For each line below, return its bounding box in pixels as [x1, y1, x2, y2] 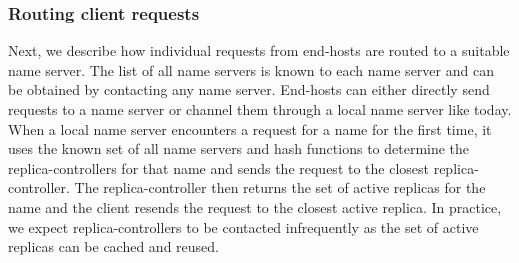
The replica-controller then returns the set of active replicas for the [74, 177, 486, 198]
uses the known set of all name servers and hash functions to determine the [8, 138, 470, 159]
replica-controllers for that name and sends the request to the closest [8, 157, 430, 178]
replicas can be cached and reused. [8, 236, 219, 257]
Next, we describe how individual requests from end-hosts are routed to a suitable [8, 40, 510, 61]
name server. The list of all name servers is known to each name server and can [8, 59, 494, 80]
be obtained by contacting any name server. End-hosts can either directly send [8, 79, 490, 100]
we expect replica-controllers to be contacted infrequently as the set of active [8, 216, 479, 237]
